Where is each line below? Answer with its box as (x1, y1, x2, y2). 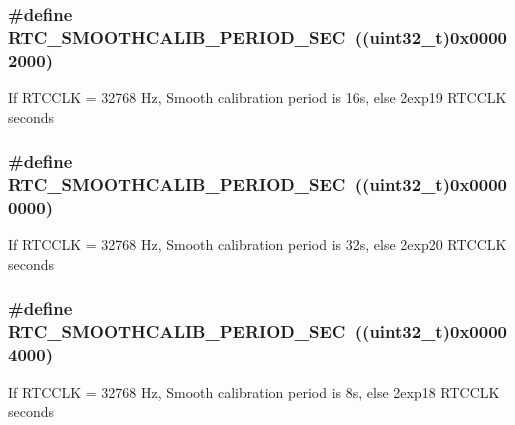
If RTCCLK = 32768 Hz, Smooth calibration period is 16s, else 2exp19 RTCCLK (8, 87, 507, 108)
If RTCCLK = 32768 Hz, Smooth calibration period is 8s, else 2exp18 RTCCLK (8, 381, 500, 402)
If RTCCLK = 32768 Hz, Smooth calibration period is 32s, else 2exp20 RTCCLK (8, 234, 507, 255)
